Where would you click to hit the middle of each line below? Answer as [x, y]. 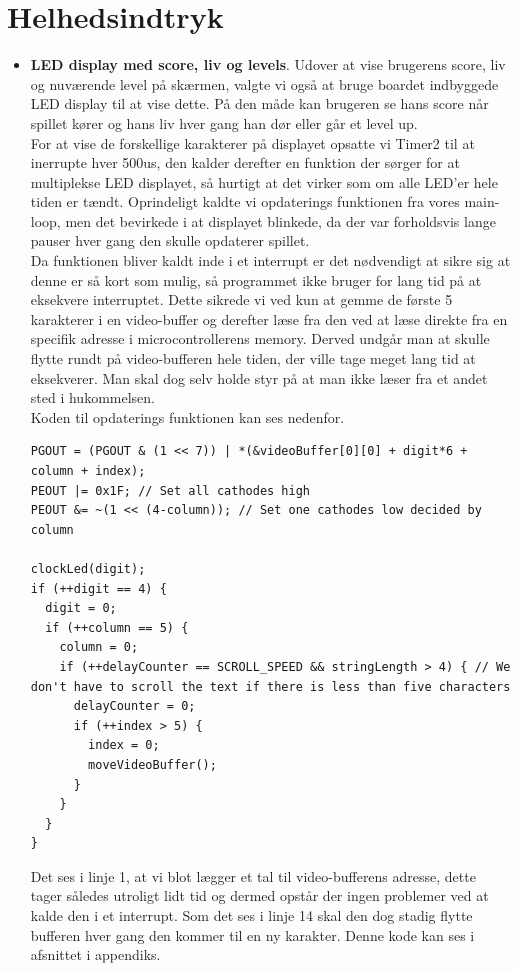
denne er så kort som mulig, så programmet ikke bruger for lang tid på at [256, 279]
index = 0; [124, 745]
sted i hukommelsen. [92, 397]
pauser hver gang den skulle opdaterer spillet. [170, 240]
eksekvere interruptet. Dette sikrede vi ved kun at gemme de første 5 [241, 299]
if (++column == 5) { [117, 627]
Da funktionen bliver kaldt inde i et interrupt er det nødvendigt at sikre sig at [270, 260]
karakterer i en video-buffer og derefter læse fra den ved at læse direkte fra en [269, 318]
